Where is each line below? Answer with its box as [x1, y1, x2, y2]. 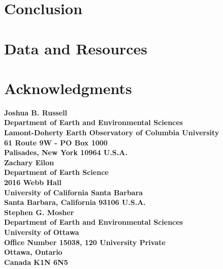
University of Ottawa [4, 227, 79, 237]
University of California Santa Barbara [4, 187, 143, 197]
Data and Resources [4, 38, 148, 58]
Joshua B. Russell [4, 107, 68, 117]
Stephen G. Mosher [4, 206, 74, 217]
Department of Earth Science [4, 167, 109, 177]
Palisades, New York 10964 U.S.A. [4, 147, 128, 158]
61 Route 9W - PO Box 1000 [4, 137, 108, 147]
